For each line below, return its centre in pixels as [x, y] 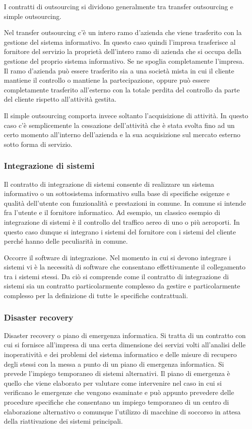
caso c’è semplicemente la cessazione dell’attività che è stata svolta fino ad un [119, 125]
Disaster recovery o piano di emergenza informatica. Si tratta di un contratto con [125, 335]
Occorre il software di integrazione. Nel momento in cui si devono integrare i [118, 257]
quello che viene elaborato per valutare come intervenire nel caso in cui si [113, 383]
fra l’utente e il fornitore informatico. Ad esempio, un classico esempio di [112, 212]
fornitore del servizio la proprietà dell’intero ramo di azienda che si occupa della [123, 51]
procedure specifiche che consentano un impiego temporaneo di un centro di [117, 402]
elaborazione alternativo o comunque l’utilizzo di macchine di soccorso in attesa [122, 411]
